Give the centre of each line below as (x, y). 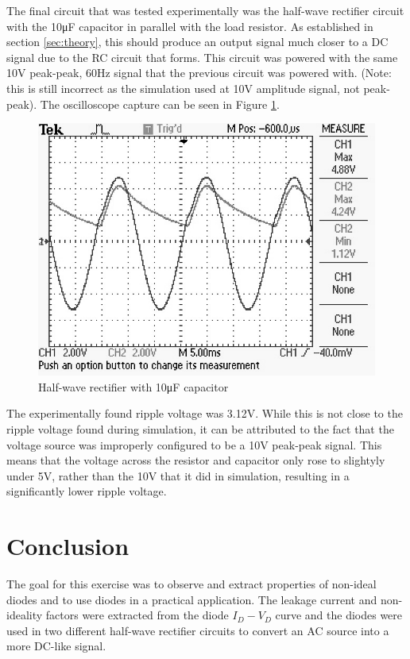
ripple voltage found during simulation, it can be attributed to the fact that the (200, 428)
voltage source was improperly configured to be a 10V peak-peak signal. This (194, 444)
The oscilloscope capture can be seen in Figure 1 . (160, 104)
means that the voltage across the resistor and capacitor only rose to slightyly (196, 460)
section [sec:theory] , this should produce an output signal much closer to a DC (197, 42)
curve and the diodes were (339, 615)
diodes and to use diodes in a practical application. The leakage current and (192, 599)
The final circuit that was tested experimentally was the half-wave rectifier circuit (205, 10)
